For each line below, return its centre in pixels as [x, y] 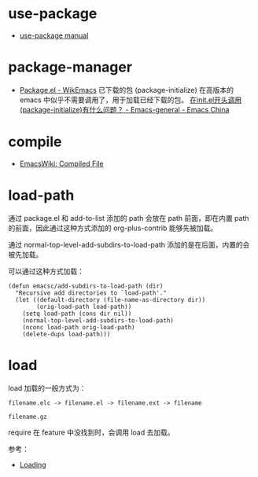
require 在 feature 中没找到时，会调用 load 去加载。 [91, 432]
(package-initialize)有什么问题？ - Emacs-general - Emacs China [124, 109]
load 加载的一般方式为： [47, 388]
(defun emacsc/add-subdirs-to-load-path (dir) [86, 286]
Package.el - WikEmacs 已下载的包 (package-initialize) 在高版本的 [127, 90]
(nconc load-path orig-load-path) [79, 327]
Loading [33, 464]
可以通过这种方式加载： [46, 271]
